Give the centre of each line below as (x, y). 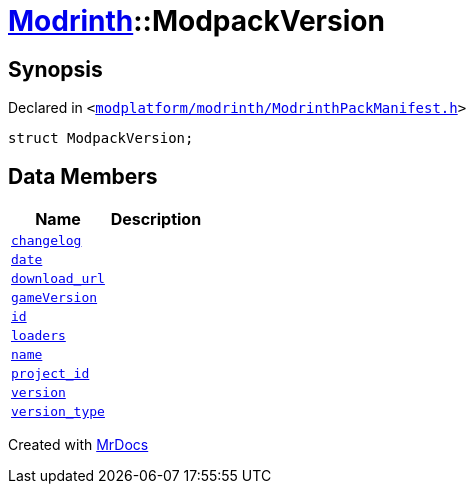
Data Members (83, 176)
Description (156, 219)
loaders (38, 336)
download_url (58, 279)
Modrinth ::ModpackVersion (196, 21)
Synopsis (55, 69)
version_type (58, 412)
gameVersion (54, 298)
